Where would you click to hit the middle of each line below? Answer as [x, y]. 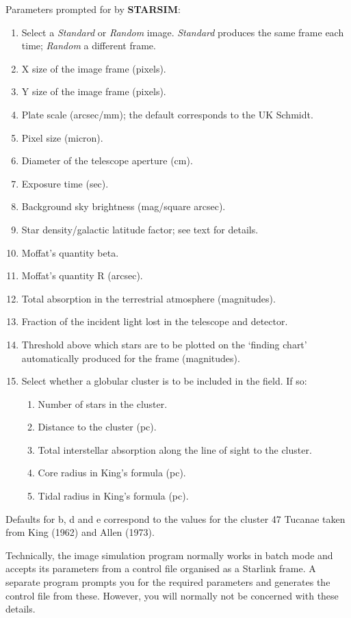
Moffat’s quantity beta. [70, 252]
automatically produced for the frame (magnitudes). [131, 358]
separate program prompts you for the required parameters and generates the [168, 582]
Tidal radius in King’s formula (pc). [113, 496]
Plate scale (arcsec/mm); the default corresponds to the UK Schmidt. [167, 114]
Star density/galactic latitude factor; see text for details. [140, 229]
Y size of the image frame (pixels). [94, 91]
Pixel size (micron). [62, 137]
